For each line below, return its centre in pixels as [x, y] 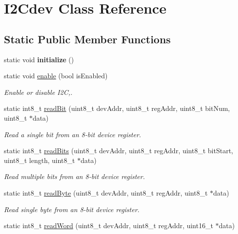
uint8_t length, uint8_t [40, 160]
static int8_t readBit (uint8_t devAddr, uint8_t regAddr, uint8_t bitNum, [117, 108]
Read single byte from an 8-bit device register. [72, 209]
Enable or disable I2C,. [38, 92]
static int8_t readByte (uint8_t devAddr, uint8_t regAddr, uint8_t [106, 192]
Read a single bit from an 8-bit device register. [73, 134]
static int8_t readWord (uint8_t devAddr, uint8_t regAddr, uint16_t [109, 225]
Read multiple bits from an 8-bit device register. [75, 176]
